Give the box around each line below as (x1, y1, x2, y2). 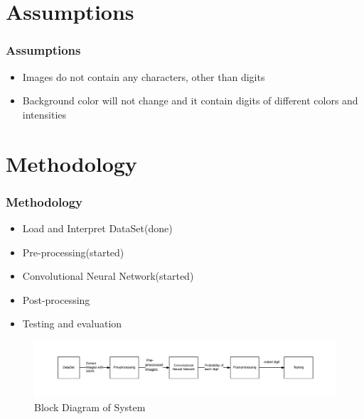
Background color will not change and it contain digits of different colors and (22, 93, 358, 108)
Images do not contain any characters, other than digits (22, 69, 265, 84)
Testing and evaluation (22, 316, 122, 331)
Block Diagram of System (34, 400, 146, 415)
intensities (22, 107, 67, 121)
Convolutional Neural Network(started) (22, 268, 194, 283)
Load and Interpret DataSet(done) (22, 220, 173, 235)
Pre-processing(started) (22, 244, 124, 259)
